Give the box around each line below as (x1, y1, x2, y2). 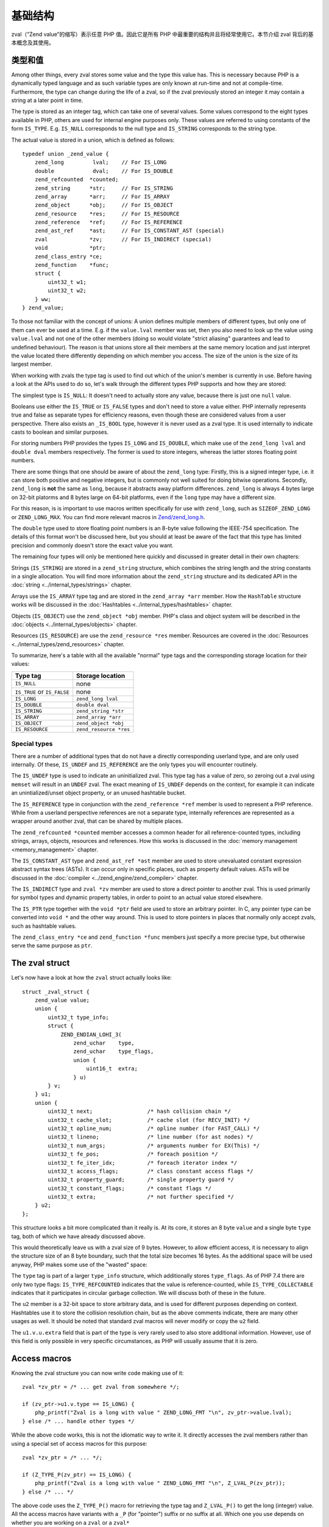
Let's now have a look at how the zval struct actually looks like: (11, 974, 172, 982)
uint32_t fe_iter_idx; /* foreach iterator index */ (48, 1159, 238, 1166)
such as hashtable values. (11, 922, 77, 930)
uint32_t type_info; (48, 1014, 109, 1021)
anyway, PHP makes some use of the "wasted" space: (11, 1261, 147, 1268)
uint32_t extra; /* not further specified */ (48, 1194, 235, 1200)
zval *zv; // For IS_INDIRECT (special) (34, 236, 212, 242)
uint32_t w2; (48, 287, 87, 294)
